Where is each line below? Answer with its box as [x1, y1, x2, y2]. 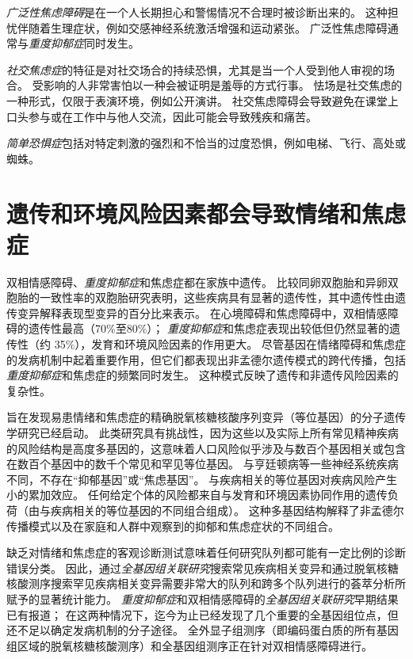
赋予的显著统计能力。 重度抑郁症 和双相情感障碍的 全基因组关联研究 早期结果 [6, 590, 399, 607]
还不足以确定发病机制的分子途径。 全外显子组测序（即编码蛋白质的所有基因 [6, 622, 399, 638]
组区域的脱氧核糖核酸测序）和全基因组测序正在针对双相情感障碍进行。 [6, 637, 373, 653]
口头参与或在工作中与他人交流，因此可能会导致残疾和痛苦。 [6, 108, 317, 124]
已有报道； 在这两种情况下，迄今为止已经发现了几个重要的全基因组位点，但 [6, 606, 399, 623]
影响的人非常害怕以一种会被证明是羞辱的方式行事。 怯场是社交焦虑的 [43, 77, 403, 93]
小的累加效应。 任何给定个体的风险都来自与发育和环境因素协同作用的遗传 [6, 486, 388, 503]
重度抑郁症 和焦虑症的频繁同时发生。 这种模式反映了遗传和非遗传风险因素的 [6, 367, 399, 383]
